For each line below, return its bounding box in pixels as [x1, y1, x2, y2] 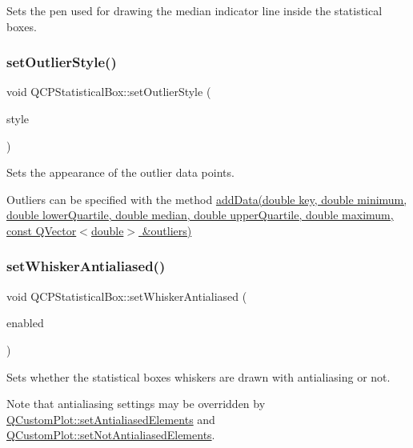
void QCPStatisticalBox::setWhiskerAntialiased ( [6, 287, 247, 304]
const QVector [6, 222, 77, 238]
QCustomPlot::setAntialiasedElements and [6, 410, 215, 427]
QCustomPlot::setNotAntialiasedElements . [6, 426, 215, 443]
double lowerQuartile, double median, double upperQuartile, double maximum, [6, 206, 394, 223]
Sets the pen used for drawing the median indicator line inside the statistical [6, 2, 383, 18]
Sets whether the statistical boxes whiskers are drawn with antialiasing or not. [6, 368, 391, 385]
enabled [6, 314, 44, 331]
